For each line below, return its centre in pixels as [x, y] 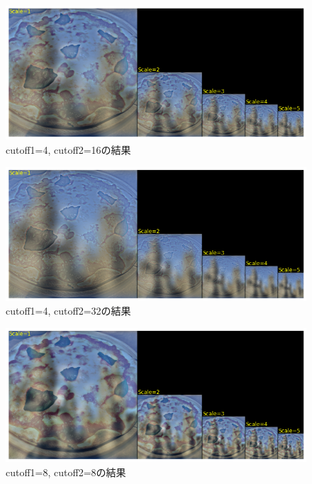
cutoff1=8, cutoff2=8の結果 [66, 472]
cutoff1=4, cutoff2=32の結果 [68, 311]
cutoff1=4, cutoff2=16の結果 [68, 149]
